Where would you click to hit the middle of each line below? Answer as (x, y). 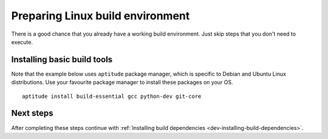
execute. (22, 42)
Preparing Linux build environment (101, 16)
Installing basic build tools (62, 60)
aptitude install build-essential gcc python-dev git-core (112, 96)
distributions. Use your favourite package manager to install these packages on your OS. (122, 82)
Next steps (32, 113)
